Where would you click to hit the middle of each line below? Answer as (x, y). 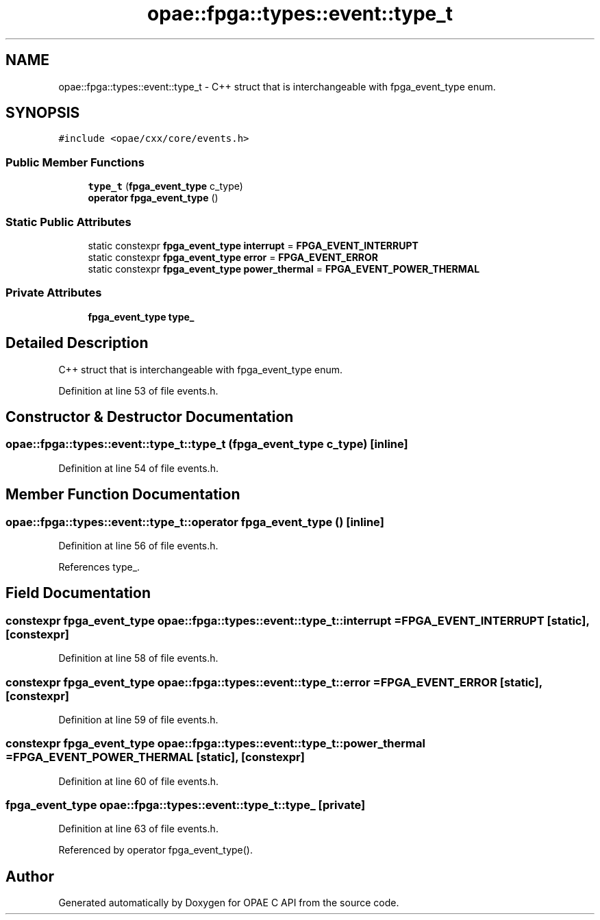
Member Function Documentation (123, 495)
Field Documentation (78, 593)
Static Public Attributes (68, 222)
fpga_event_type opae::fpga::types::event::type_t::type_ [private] (186, 805)
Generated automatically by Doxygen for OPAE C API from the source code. (229, 903)
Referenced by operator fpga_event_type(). (156, 850)
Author (30, 876)
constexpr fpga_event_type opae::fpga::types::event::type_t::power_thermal (215, 744)
